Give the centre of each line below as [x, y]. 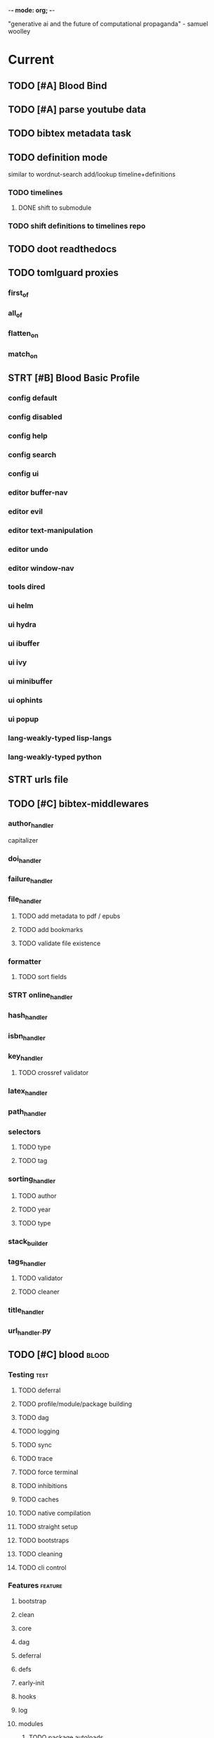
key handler [26, 1057]
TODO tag [33, 1161]
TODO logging [39, 1431]
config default [33, 398]
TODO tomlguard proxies [63, 273]
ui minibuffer [31, 681]
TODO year [34, 1209]
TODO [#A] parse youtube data [77, 109]
